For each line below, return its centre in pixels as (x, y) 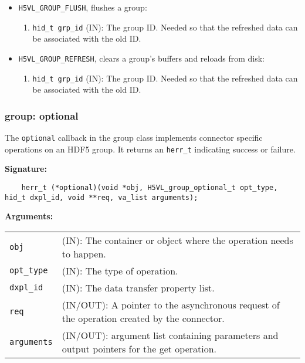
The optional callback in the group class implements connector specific (134, 138)
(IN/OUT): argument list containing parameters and (170, 335)
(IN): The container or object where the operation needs (177, 240)
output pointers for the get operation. (139, 348)
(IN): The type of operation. (120, 270)
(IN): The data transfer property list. (138, 287)
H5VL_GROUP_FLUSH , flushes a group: (83, 7)
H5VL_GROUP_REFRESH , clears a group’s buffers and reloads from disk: (141, 58)
